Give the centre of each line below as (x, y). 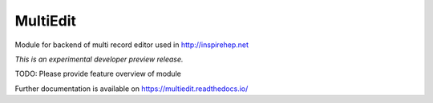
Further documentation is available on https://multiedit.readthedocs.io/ (132, 89)
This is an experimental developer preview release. (99, 59)
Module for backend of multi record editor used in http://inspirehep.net (132, 45)
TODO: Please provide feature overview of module (98, 74)
